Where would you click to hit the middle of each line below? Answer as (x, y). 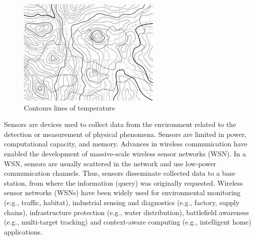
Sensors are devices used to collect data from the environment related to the (120, 124)
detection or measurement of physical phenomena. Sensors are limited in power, (125, 134)
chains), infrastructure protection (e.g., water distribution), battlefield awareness (127, 212)
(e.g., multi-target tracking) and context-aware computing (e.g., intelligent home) (128, 222)
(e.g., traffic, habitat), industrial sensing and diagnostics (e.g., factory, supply (122, 202)
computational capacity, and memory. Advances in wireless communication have (126, 144)
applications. (23, 231)
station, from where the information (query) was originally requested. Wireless (124, 182)
